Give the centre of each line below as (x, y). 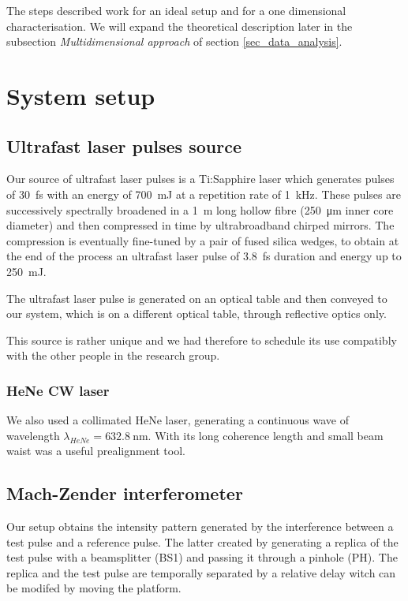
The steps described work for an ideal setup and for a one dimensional (176, 10)
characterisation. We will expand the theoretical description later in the (180, 26)
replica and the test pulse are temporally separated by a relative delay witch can (201, 572)
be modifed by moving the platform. (94, 588)
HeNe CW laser (58, 390)
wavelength (33, 435)
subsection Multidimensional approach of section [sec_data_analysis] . (174, 41)
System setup (81, 95)
